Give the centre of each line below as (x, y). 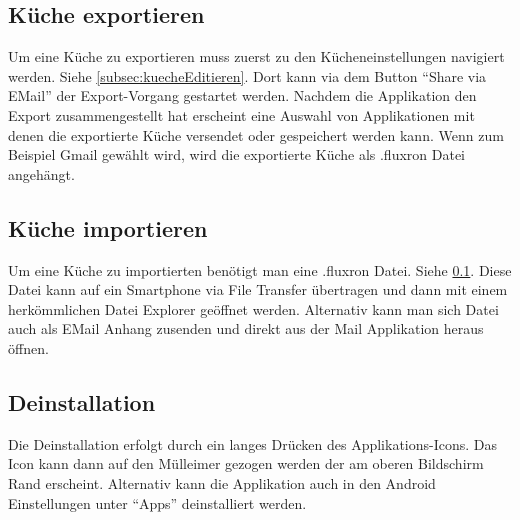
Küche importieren (108, 227)
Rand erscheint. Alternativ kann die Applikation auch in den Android (222, 482)
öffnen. (28, 347)
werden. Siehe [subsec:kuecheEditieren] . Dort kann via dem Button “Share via (247, 75)
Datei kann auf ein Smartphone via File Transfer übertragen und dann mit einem (258, 289)
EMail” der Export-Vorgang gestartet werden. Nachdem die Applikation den (242, 95)
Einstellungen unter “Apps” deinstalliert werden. (157, 502)
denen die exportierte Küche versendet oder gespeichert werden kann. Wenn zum (256, 134)
